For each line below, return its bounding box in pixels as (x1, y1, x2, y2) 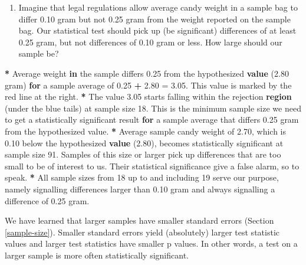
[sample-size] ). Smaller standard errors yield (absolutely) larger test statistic (5, 225, 279, 238)
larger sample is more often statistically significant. (5, 248, 189, 261)
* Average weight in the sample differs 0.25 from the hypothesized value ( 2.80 (5, 67, 289, 79)
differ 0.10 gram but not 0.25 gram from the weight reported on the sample (18, 12, 291, 25)
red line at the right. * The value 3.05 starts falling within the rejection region (5, 90, 292, 103)
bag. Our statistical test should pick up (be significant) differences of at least (18, 24, 297, 37)
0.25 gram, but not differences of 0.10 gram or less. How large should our (18, 35, 282, 48)
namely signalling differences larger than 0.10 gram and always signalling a (5, 182, 275, 195)
